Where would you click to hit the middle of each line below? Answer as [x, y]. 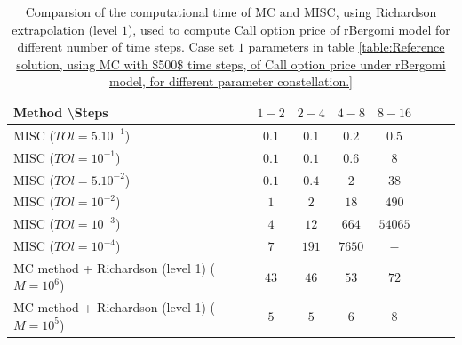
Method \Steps [61, 112]
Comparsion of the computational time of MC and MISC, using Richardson [231, 12]
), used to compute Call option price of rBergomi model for [289, 29]
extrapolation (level [65, 29]
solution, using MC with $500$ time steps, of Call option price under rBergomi [231, 64]
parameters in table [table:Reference [346, 47]
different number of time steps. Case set [126, 47]
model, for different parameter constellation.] [231, 81]
